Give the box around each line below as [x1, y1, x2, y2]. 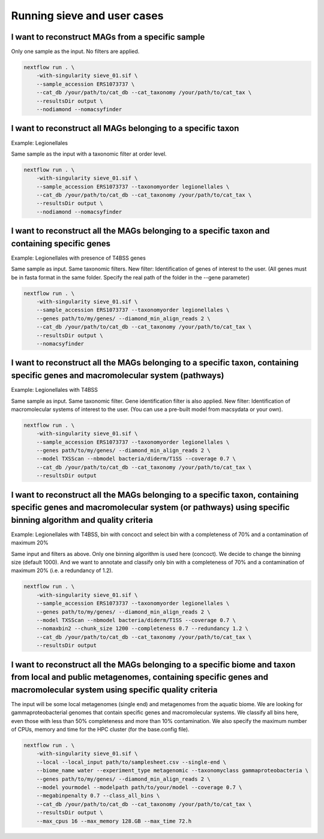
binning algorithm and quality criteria [11, 514, 153, 525]
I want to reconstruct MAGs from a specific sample [11, 32, 205, 42]
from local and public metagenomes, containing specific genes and [11, 672, 269, 682]
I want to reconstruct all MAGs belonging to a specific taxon [11, 123, 239, 133]
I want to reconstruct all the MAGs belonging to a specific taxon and [11, 226, 270, 236]
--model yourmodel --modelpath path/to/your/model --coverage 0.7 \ [36, 784, 242, 790]
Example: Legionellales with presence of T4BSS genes [11, 254, 146, 261]
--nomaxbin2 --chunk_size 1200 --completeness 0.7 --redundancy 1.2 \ [36, 625, 249, 632]
